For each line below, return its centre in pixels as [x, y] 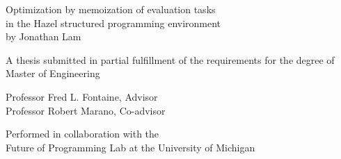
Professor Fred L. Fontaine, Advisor [82, 96]
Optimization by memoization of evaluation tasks [111, 9]
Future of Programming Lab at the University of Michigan [130, 147]
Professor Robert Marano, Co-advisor [86, 110]
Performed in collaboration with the [82, 134]
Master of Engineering [53, 73]
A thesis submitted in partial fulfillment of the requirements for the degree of [170, 59]
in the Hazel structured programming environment [113, 23]
